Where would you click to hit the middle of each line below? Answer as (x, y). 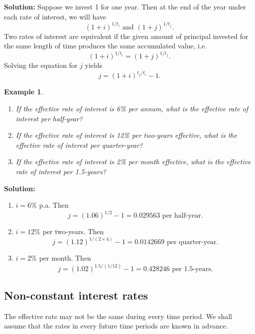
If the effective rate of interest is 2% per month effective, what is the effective (133, 162)
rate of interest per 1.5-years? (61, 171)
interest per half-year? (49, 118)
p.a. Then (54, 205)
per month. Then (65, 258)
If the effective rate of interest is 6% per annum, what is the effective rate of (132, 109)
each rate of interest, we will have (55, 16)
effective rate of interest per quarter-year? (79, 145)
